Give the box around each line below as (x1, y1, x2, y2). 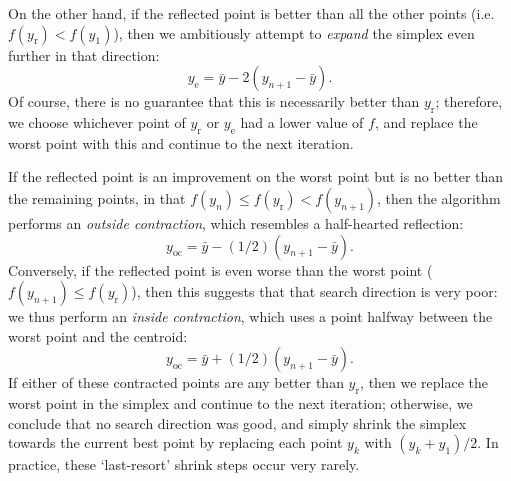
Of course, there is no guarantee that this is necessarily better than (8, 91, 420, 112)
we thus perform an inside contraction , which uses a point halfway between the (8, 306, 493, 327)
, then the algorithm (377, 187, 501, 208)
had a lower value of (240, 111, 364, 132)
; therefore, (435, 91, 503, 112)
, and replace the (374, 111, 478, 132)
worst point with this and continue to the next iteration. (8, 132, 354, 153)
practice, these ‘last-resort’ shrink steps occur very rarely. (8, 454, 360, 475)
